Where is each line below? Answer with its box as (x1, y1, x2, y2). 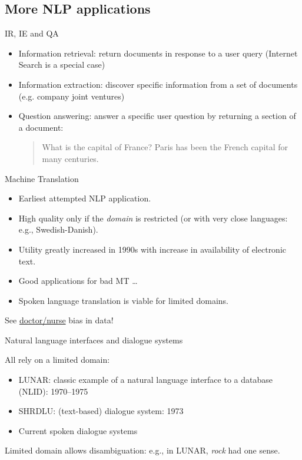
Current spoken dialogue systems (18, 424, 138, 436)
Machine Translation (5, 172, 79, 184)
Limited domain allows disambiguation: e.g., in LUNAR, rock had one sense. (5, 444, 280, 456)
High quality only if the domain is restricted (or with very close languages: (18, 211, 288, 224)
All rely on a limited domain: (5, 353, 110, 366)
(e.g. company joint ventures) (18, 90, 125, 102)
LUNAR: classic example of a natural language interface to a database (18, 373, 273, 386)
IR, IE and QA (5, 27, 59, 39)
